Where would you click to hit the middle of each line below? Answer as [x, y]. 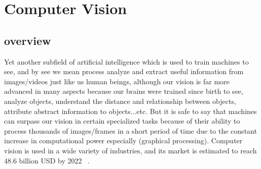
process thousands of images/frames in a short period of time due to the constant [130, 130]
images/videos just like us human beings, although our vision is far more [117, 81]
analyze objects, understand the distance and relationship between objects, [120, 101]
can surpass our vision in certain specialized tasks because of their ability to [122, 121]
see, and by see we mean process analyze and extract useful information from [124, 71]
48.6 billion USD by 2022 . [47, 160]
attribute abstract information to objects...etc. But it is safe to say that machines [130, 111]
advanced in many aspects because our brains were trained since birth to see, [124, 91]
